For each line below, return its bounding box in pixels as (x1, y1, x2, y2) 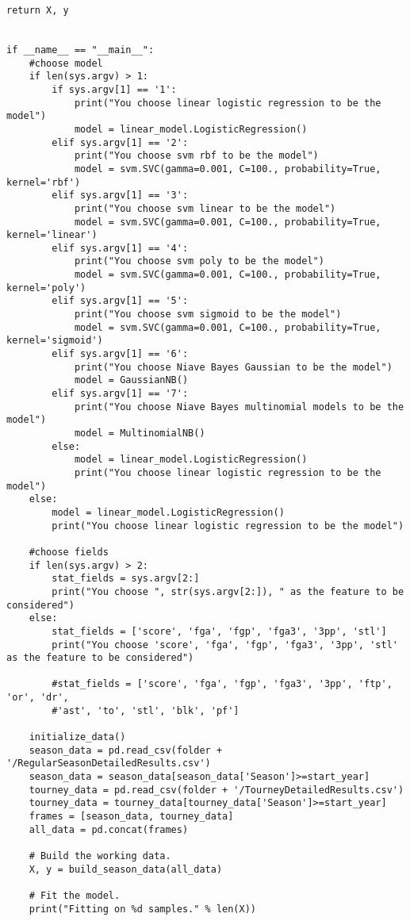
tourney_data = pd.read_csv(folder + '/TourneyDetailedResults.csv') (29, 784, 404, 796)
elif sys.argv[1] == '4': (52, 242, 189, 254)
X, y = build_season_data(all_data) (29, 863, 223, 875)
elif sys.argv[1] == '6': (52, 348, 189, 360)
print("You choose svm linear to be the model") (74, 202, 336, 214)
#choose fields (29, 546, 109, 558)
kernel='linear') (6, 229, 98, 241)
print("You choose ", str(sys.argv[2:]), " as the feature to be (52, 585, 404, 597)
